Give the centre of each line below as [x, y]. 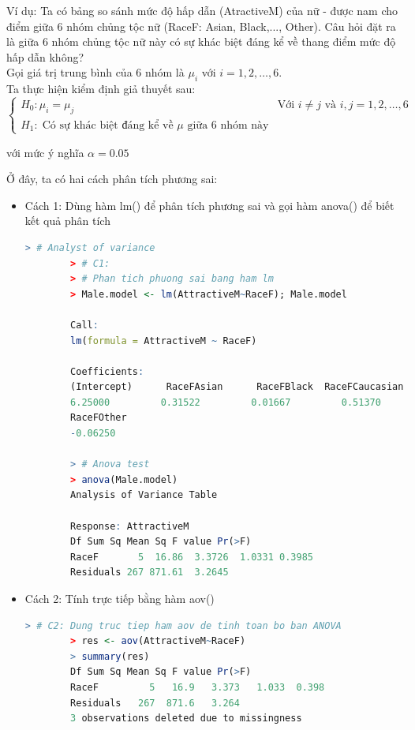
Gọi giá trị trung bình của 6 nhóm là [95, 72]
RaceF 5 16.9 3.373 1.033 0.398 [198, 687]
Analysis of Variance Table [144, 495]
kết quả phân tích [67, 221]
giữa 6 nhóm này [228, 125]
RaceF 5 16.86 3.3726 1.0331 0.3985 [192, 557]
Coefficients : [107, 371]
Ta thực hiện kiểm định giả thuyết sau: [101, 89]
